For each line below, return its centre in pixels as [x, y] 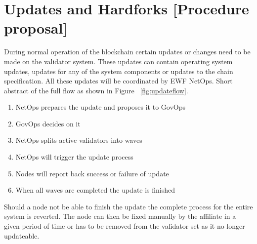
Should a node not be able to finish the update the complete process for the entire [128, 206]
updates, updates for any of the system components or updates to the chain [119, 71]
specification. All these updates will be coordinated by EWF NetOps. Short [118, 81]
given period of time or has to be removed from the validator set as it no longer [125, 226]
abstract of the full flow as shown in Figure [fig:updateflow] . [96, 90]
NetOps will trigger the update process [74, 157]
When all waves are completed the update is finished [95, 190]
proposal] [36, 28]
